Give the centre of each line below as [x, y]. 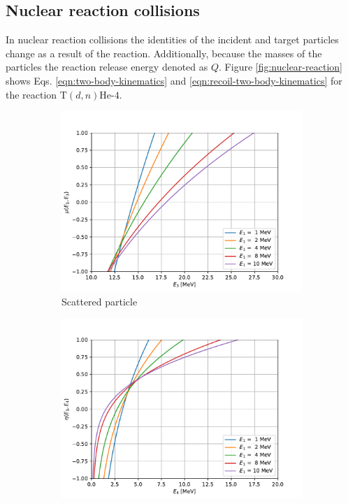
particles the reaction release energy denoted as [107, 67]
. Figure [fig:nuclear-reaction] [281, 67]
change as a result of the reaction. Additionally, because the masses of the [164, 53]
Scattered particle [100, 301]
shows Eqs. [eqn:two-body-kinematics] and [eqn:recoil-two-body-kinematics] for [174, 80]
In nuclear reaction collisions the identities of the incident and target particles [172, 39]
